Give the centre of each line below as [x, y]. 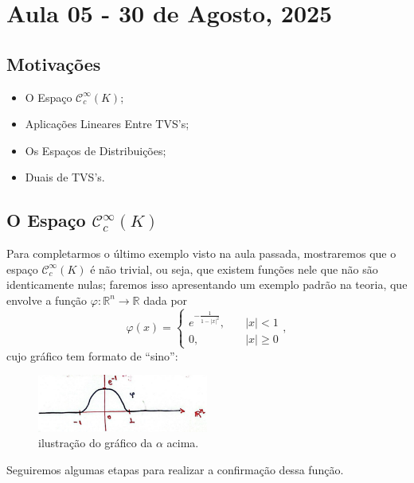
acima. [183, 443]
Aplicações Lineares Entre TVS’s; [107, 124]
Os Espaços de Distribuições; [96, 150]
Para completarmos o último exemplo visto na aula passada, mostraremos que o [201, 253]
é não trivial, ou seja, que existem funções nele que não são [234, 269]
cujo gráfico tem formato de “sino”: [92, 355]
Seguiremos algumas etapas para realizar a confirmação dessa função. [175, 470]
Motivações [54, 63]
